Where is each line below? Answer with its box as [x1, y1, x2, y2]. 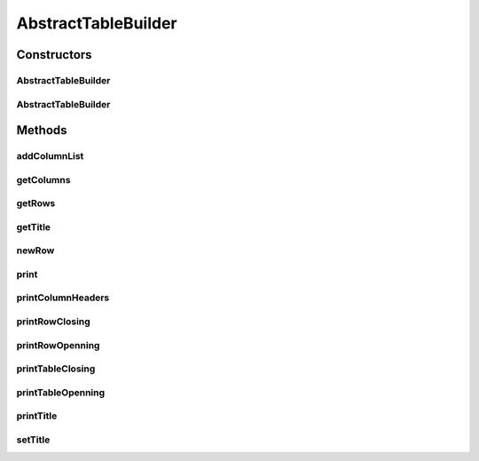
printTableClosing [16, 362, 96, 375]
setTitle [16, 433, 51, 446]
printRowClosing [16, 315, 90, 328]
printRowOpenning [16, 338, 100, 351]
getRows [16, 197, 56, 210]
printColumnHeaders [16, 291, 110, 304]
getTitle [16, 220, 51, 233]
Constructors [16, 47, 92, 62]
